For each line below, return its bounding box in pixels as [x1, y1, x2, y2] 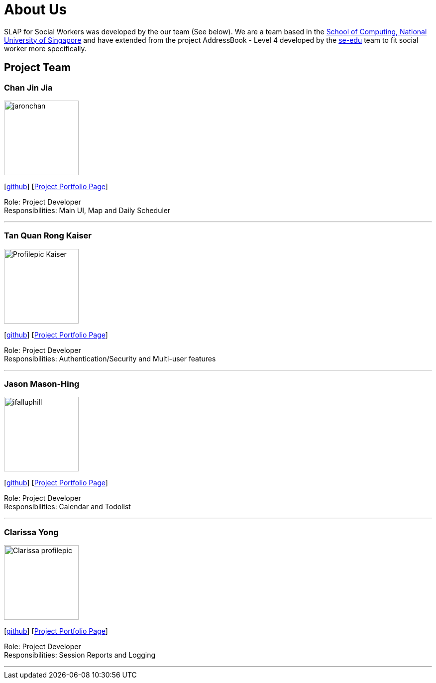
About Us [4, 1, 67, 18]
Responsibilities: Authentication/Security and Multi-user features [4, 354, 216, 363]
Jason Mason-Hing [4, 379, 80, 389]
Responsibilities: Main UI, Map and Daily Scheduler [4, 206, 171, 215]
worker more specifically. [4, 44, 87, 53]
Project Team [4, 61, 71, 74]
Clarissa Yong [4, 527, 59, 537]
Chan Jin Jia [4, 82, 53, 93]
